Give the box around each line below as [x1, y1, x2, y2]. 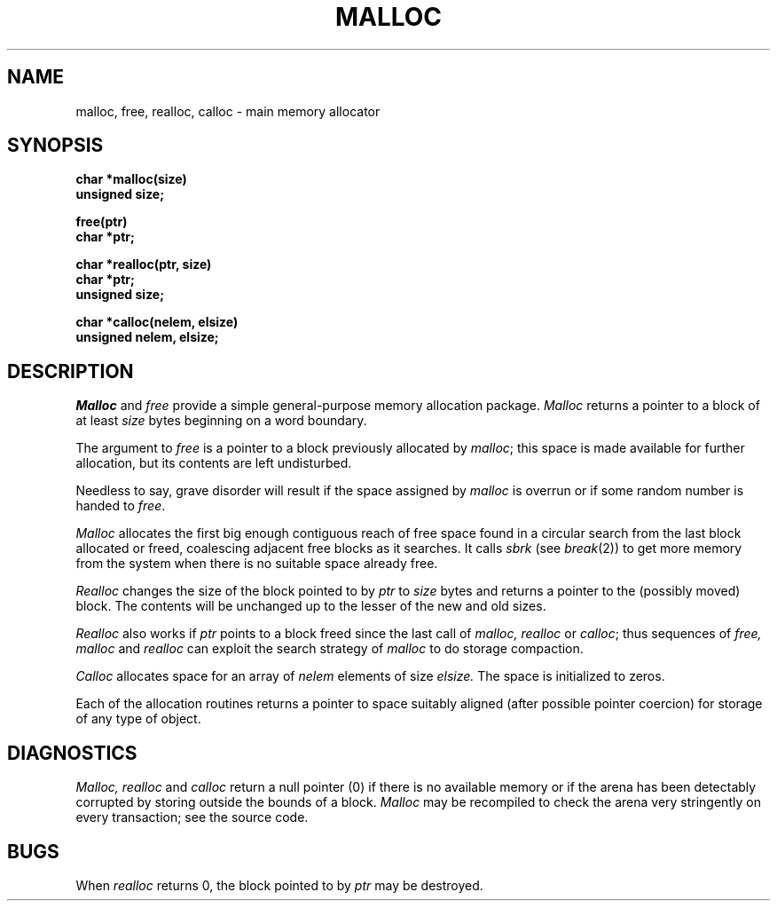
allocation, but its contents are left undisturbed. [75, 455, 352, 471]
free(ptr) [75, 214, 128, 230]
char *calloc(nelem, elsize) [75, 314, 239, 330]
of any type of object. [75, 711, 201, 727]
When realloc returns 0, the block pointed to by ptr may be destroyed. [75, 877, 483, 893]
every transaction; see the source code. [75, 809, 309, 825]
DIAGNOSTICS [7, 741, 137, 764]
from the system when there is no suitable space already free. [75, 556, 438, 572]
